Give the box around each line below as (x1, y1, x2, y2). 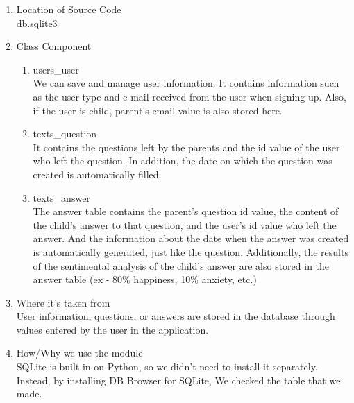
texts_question (33, 126, 97, 141)
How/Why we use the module (16, 345, 143, 360)
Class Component (16, 39, 92, 53)
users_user (33, 62, 79, 76)
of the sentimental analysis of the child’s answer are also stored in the (33, 258, 330, 273)
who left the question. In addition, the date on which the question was (33, 153, 332, 168)
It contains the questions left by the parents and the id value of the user (33, 139, 340, 154)
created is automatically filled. (33, 166, 162, 181)
